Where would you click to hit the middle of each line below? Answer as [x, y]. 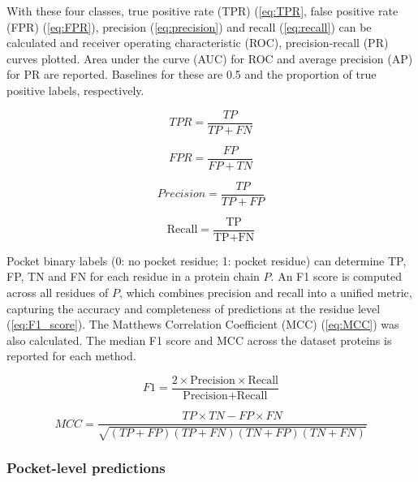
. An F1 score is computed [336, 276]
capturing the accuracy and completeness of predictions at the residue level [194, 308]
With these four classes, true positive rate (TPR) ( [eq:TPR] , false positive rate [203, 11]
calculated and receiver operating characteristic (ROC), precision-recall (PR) [198, 43]
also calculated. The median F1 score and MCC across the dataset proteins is [199, 340]
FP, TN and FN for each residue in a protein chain [133, 276]
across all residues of [58, 292]
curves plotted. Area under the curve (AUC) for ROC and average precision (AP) [210, 58]
